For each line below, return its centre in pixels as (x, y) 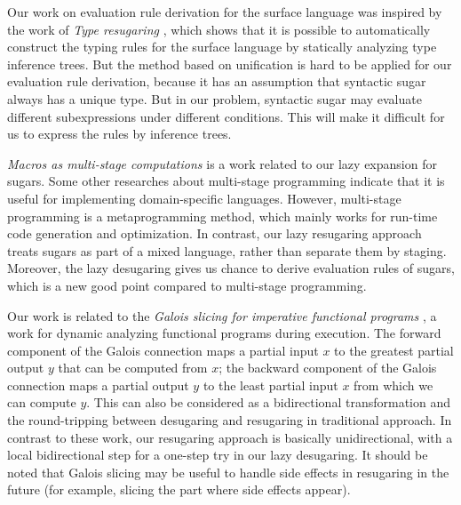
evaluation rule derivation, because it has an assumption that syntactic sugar (217, 81)
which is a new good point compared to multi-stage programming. (187, 285)
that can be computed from (133, 368)
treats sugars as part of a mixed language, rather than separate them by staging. (227, 250)
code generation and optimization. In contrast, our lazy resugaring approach (215, 233)
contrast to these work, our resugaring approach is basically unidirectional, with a (230, 437)
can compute (42, 402)
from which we (393, 385)
